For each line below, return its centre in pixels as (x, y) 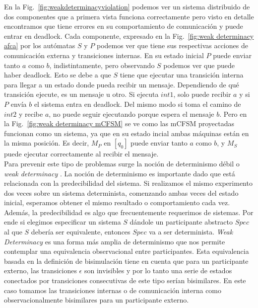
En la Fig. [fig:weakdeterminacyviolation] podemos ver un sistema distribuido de (127, 6)
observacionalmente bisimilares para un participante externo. (97, 300)
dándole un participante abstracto (181, 222)
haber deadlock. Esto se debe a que (58, 75)
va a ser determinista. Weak (191, 232)
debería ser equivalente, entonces (81, 232)
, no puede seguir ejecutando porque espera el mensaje (131, 114)
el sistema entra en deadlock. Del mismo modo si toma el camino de (137, 104)
